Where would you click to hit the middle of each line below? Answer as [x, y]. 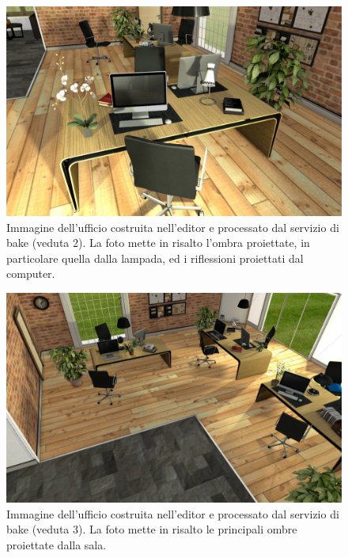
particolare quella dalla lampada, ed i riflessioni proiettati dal [155, 258]
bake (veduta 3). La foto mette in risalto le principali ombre [152, 529]
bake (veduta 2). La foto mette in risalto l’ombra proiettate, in [158, 243]
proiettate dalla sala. [57, 544]
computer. [31, 273]
